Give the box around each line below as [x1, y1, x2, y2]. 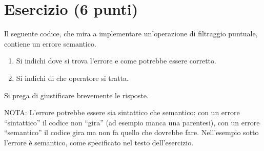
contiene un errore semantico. [4, 38, 96, 49]
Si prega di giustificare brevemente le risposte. [4, 90, 149, 100]
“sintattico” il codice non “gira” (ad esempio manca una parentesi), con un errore [4, 117, 260, 127]
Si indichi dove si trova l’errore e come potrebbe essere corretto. [16, 55, 216, 66]
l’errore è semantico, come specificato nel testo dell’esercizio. [4, 137, 194, 147]
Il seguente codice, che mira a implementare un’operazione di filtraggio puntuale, [4, 28, 258, 39]
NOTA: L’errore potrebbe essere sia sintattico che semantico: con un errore [4, 107, 240, 118]
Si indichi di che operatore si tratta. [16, 72, 129, 83]
